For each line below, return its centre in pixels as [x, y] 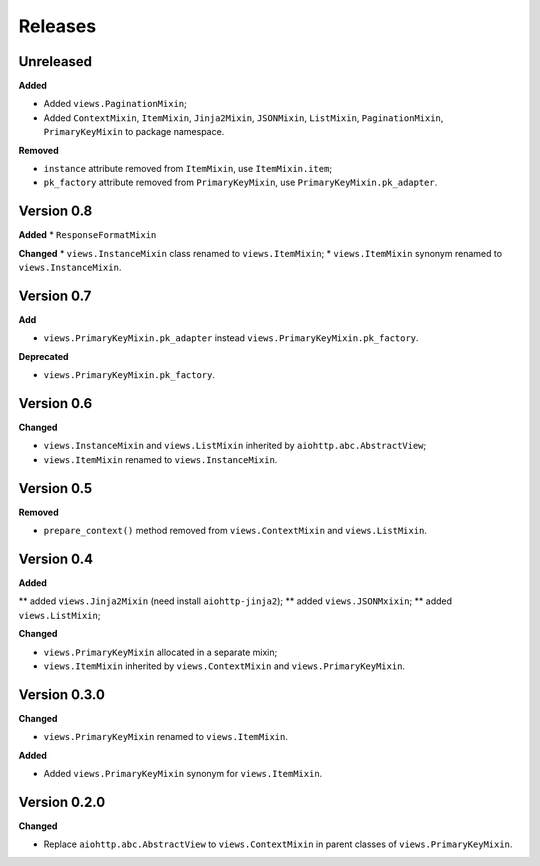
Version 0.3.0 [61, 694]
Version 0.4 [56, 558]
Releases [57, 26]
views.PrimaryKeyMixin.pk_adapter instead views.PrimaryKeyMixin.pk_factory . [231, 338]
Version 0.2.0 [62, 801]
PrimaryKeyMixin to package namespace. [134, 132]
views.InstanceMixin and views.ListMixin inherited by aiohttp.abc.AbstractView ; [235, 446]
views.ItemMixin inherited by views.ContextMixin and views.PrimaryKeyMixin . [224, 666]
